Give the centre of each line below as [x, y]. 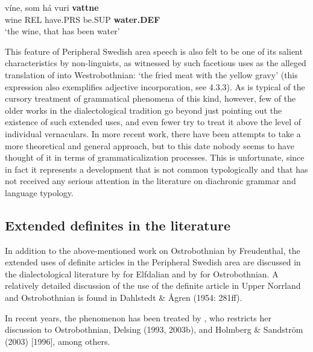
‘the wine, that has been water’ [62, 31]
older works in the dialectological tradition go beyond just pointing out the [144, 110]
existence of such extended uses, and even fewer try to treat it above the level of [153, 122]
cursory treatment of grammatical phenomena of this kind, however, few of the [150, 98]
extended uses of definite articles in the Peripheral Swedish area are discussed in [153, 262]
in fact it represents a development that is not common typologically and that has [156, 169]
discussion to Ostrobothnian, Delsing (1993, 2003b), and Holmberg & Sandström [154, 329]
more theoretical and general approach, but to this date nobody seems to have [150, 145]
